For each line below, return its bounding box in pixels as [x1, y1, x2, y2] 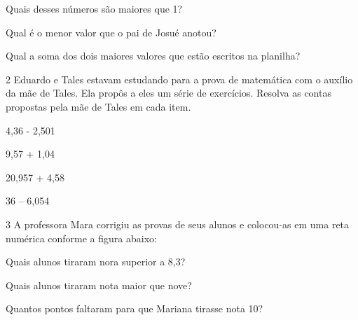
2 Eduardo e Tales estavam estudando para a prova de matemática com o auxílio [6, 71, 353, 86]
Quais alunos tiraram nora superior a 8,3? [6, 254, 186, 269]
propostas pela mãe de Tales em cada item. [6, 99, 191, 113]
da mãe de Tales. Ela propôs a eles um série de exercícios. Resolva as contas [6, 85, 331, 100]
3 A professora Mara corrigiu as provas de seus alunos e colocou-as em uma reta [6, 216, 350, 231]
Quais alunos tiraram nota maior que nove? [6, 277, 192, 292]
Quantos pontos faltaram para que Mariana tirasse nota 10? [6, 301, 263, 316]
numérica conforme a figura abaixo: [6, 230, 157, 245]
